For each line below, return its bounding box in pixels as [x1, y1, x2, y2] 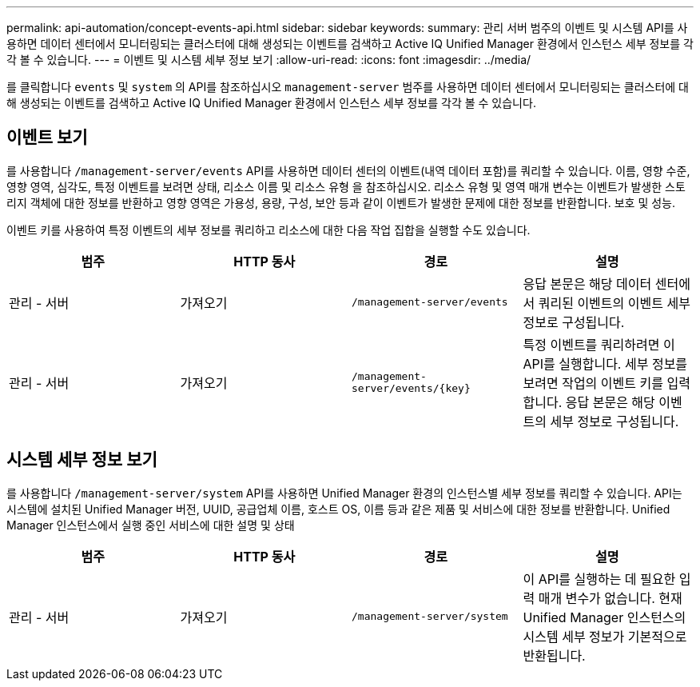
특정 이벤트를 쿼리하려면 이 [523, 336, 675, 353]
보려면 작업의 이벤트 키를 [523, 374, 663, 391]
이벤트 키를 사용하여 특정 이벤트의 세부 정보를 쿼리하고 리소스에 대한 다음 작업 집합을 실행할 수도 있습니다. [6, 222, 531, 237]
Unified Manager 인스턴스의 [523, 609, 686, 625]
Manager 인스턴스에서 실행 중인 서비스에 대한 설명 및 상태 [6, 517, 295, 532]
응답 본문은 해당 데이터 [523, 275, 652, 292]
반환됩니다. [523, 647, 586, 664]
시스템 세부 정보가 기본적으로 [523, 628, 687, 645]
